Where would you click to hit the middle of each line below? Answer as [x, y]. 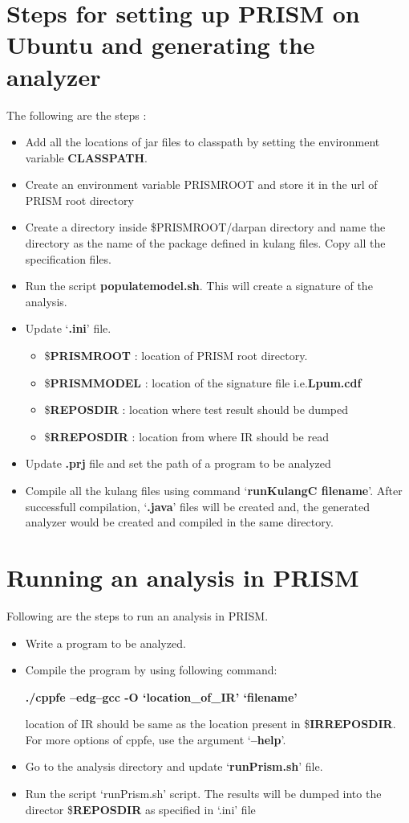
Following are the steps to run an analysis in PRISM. [138, 615]
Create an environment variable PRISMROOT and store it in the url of [201, 184]
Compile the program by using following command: [151, 670]
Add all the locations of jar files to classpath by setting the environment [202, 142]
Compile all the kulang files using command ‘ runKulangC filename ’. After [214, 490]
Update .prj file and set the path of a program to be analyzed [178, 463]
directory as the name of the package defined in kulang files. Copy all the [205, 243]
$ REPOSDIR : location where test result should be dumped [196, 409]
